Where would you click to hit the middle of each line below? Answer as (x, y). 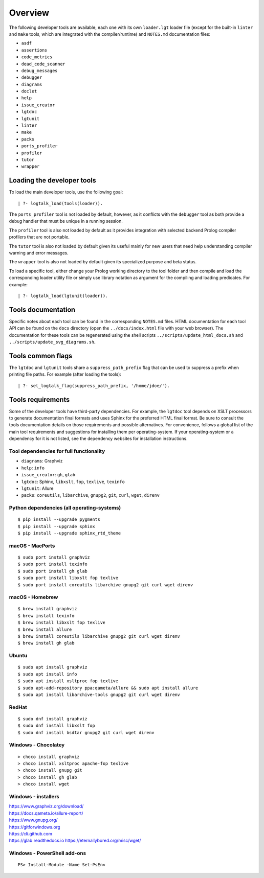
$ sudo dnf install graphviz (53, 719)
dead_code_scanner (43, 64)
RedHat (18, 707)
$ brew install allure (45, 629)
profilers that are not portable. (39, 237)
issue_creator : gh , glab (48, 475)
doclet (29, 91)
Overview (29, 13)
